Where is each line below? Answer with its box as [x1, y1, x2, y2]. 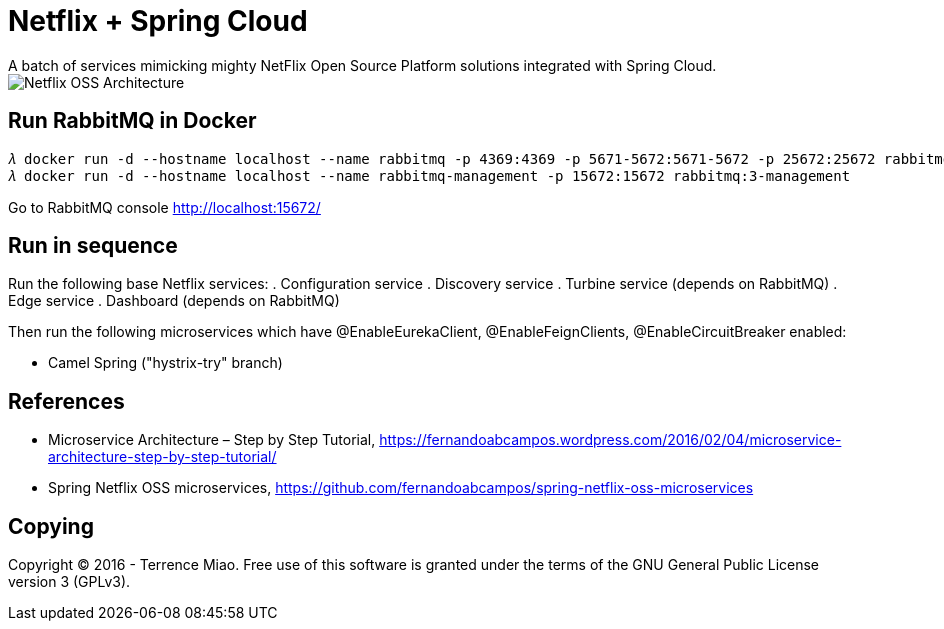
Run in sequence [8, 233, 178, 259]
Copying [8, 513, 94, 539]
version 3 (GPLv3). [8, 573, 131, 591]
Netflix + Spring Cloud [8, 4, 308, 38]
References [8, 388, 125, 414]
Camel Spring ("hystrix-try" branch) [48, 354, 283, 372]
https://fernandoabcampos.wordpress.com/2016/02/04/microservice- [379, 431, 842, 449]
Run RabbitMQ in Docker [8, 108, 257, 134]
